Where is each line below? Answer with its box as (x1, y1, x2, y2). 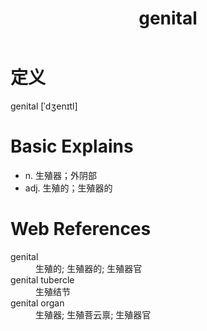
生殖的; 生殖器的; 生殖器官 (35, 262, 143, 274)
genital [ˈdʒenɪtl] (10, 100, 78, 112)
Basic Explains (10, 135, 134, 158)
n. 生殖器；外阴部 (24, 169, 98, 181)
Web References (10, 218, 152, 241)
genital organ (10, 297, 65, 309)
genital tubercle (10, 273, 75, 286)
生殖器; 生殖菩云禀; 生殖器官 (35, 308, 152, 321)
